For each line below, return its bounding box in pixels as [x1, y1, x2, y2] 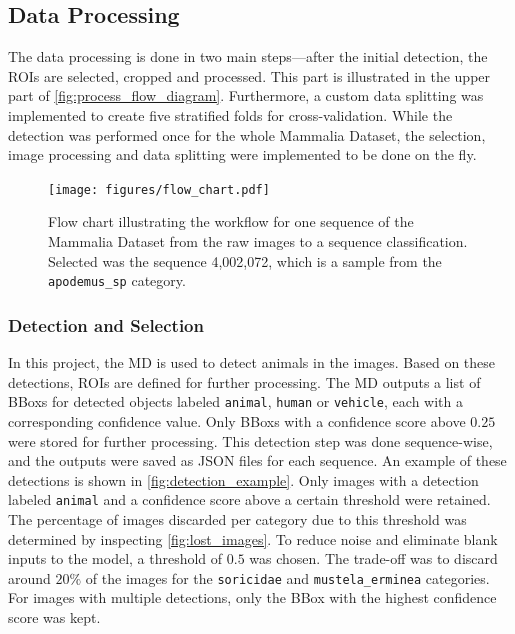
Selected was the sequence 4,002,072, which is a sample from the [48, 250, 442, 271]
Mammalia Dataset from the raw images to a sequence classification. [48, 231, 468, 252]
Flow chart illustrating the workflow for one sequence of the [48, 211, 414, 232]
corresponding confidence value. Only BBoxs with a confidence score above [8, 410, 466, 431]
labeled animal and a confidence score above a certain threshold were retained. [8, 489, 491, 510]
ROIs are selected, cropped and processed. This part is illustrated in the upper [8, 65, 491, 86]
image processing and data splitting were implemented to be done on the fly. [8, 144, 477, 165]
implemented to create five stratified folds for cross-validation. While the [8, 104, 453, 125]
